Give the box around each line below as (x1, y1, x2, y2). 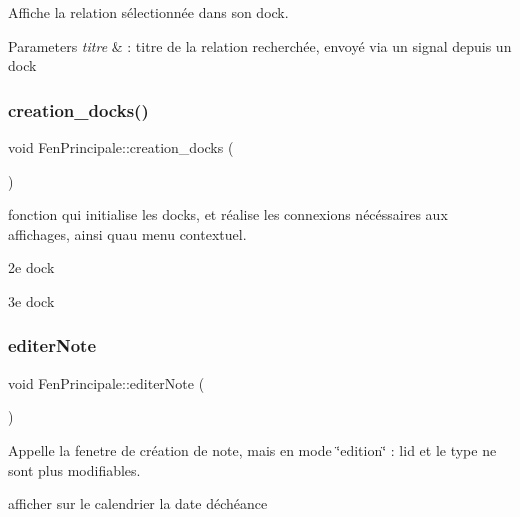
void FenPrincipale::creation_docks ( (8, 137, 234, 157)
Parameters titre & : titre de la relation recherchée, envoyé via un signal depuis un (8, 35, 512, 56)
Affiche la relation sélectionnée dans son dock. (8, 2, 289, 22)
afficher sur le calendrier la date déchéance (8, 493, 268, 514)
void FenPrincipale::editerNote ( (8, 372, 205, 393)
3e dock (8, 290, 55, 311)
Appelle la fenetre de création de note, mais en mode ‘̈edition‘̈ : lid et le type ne (8, 439, 497, 460)
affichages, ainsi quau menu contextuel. (8, 223, 247, 244)
